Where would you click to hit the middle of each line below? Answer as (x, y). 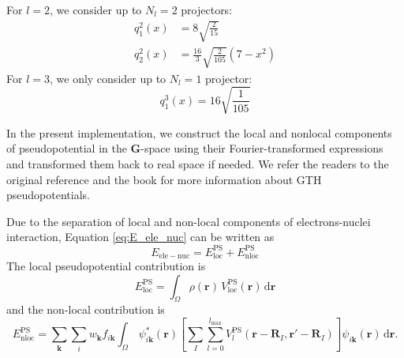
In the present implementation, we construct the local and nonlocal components (199, 132)
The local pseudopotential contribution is (106, 266)
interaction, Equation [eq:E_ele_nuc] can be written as (140, 237)
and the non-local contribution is (86, 309)
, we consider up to (95, 9)
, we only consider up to (108, 78)
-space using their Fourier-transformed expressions (262, 148)
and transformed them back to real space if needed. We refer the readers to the (198, 164)
